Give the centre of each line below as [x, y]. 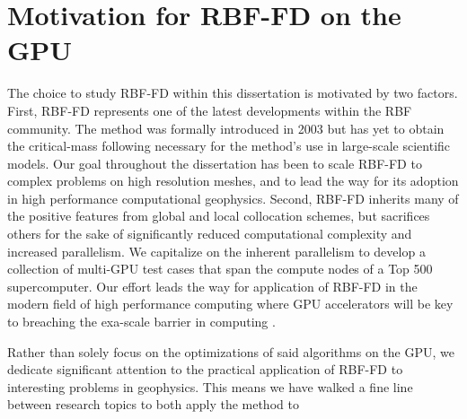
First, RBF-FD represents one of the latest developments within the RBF [210, 110]
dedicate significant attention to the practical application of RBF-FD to [205, 369]
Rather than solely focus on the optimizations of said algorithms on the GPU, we [231, 351]
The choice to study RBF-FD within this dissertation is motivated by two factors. [233, 93]
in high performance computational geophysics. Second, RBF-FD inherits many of [233, 198]
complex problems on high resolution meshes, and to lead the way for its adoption [233, 181]
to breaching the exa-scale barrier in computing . [141, 322]
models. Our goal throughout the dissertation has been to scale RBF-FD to [215, 163]
